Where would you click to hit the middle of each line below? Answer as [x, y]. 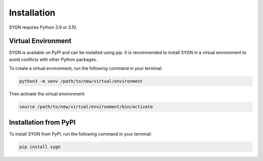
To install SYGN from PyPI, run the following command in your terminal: [80, 134]
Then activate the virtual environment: [47, 94]
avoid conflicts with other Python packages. [53, 59]
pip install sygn [40, 147]
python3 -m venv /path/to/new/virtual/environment [81, 81]
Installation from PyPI [42, 122]
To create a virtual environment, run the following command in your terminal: [86, 69]
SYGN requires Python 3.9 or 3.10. [43, 27]
